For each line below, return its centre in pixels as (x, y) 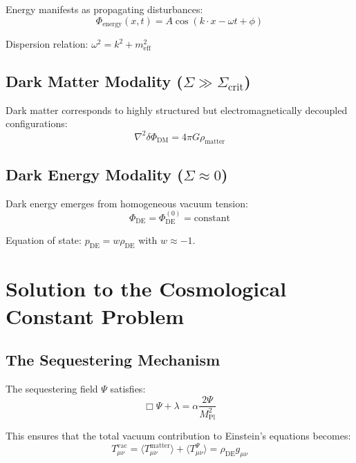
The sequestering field (52, 388)
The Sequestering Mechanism (113, 360)
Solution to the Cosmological (146, 289)
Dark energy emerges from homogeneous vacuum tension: (127, 203)
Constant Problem (95, 315)
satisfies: (128, 388)
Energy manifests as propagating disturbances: (104, 9)
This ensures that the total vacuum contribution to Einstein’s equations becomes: (178, 436)
